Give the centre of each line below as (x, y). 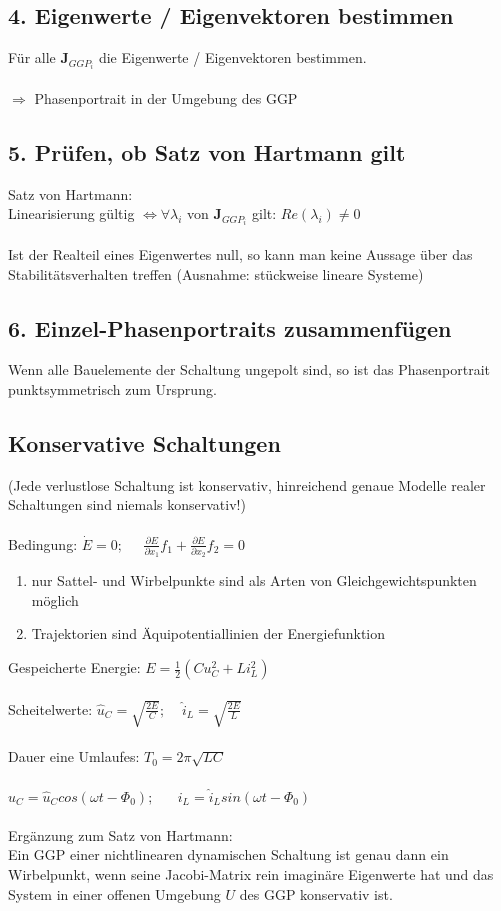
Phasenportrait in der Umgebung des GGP (166, 97)
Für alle (32, 57)
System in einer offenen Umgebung (114, 893)
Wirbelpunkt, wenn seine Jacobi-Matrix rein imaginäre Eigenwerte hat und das (251, 874)
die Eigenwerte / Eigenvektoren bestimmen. (232, 57)
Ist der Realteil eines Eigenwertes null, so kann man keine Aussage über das (240, 253)
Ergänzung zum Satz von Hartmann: (120, 834)
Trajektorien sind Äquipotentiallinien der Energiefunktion (208, 633)
